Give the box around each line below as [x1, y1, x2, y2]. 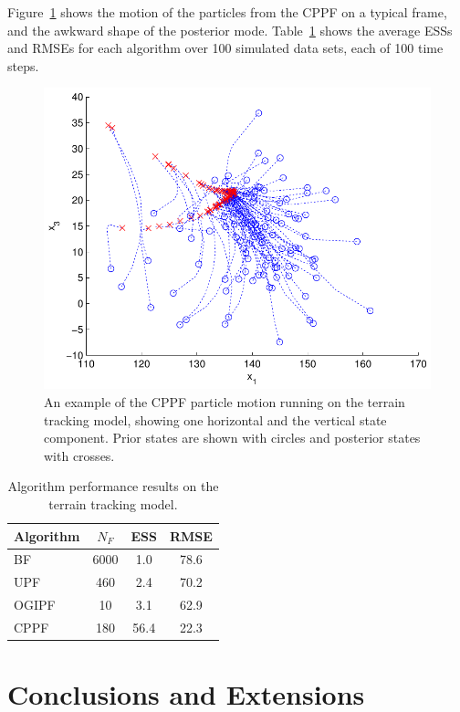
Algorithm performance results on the [7, 476, 219, 496]
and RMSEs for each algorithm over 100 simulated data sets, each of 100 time [7, 38, 444, 58]
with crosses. [44, 445, 115, 465]
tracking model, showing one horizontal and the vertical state [44, 410, 387, 429]
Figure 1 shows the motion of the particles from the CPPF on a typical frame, [7, 3, 447, 21]
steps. [7, 56, 39, 75]
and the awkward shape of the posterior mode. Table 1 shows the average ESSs [7, 20, 453, 39]
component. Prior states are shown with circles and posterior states [44, 428, 421, 447]
